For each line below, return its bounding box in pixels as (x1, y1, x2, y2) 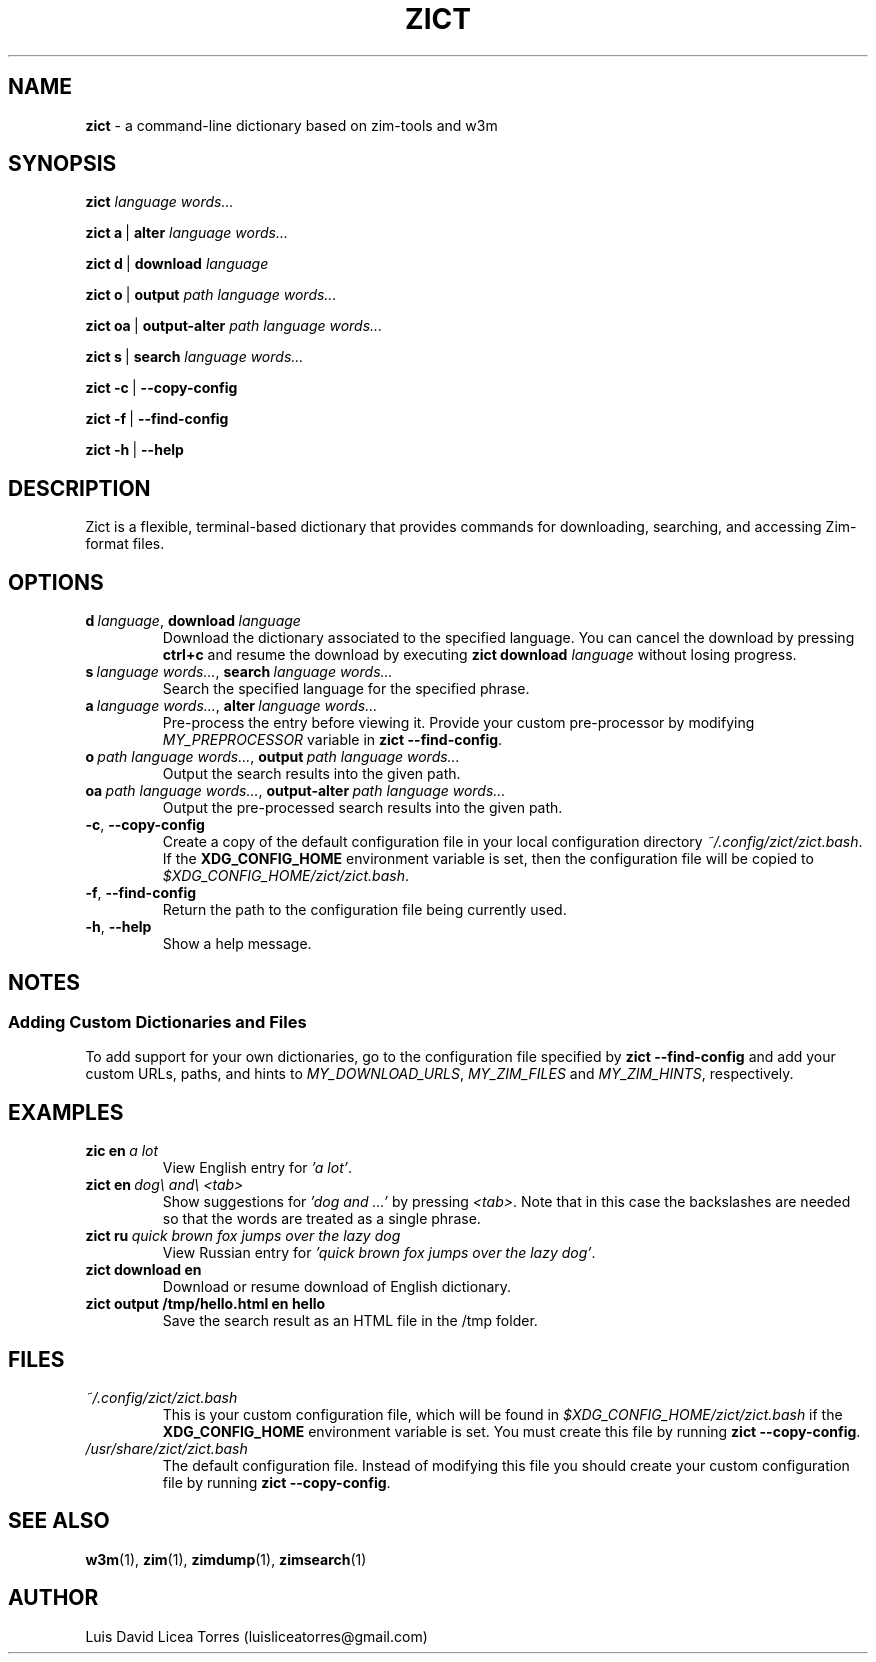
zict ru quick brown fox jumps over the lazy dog (85, 1227, 401, 1245)
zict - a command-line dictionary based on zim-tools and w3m (85, 116, 498, 134)
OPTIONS (8, 569, 104, 595)
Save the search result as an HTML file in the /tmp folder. (162, 1312, 538, 1330)
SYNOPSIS (8, 151, 117, 177)
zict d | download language (85, 255, 269, 273)
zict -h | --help (85, 441, 184, 459)
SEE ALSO (8, 1508, 110, 1534)
